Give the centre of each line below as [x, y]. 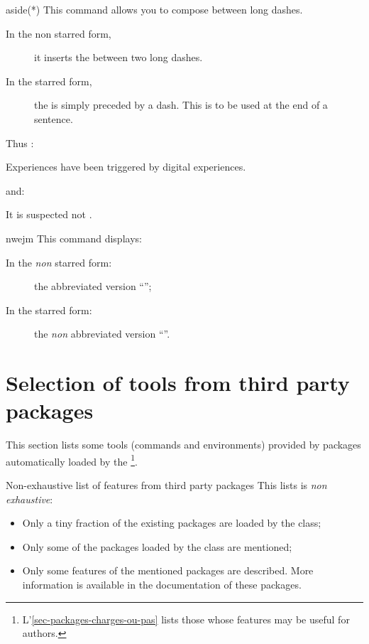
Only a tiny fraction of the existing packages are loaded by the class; [172, 523]
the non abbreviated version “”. [102, 334]
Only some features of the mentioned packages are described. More [168, 570]
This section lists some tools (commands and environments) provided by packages [183, 445]
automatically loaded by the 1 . [72, 460]
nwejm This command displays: [74, 238]
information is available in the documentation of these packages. [162, 585]
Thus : [20, 143]
